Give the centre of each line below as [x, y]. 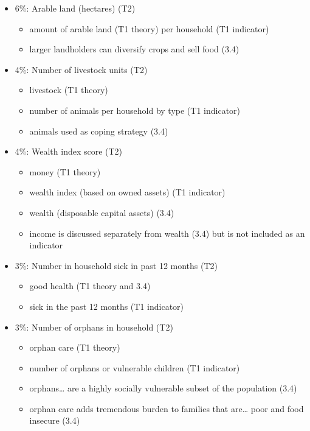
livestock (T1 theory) [69, 90]
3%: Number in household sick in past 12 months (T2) [116, 265]
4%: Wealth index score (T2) [69, 151]
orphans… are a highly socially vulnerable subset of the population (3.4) [163, 388]
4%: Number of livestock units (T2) [81, 69]
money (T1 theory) [65, 171]
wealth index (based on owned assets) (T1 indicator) [127, 192]
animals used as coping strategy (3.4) [99, 131]
